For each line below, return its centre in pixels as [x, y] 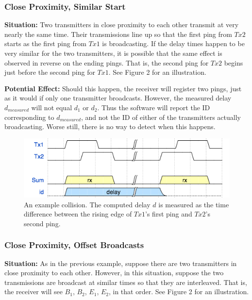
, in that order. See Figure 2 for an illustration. [179, 292]
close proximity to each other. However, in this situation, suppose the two [114, 273]
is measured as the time [194, 204]
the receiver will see [34, 292]
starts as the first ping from [45, 43]
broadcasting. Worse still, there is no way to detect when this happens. [110, 126]
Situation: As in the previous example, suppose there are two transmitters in [121, 263]
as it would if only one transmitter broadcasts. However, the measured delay [118, 98]
